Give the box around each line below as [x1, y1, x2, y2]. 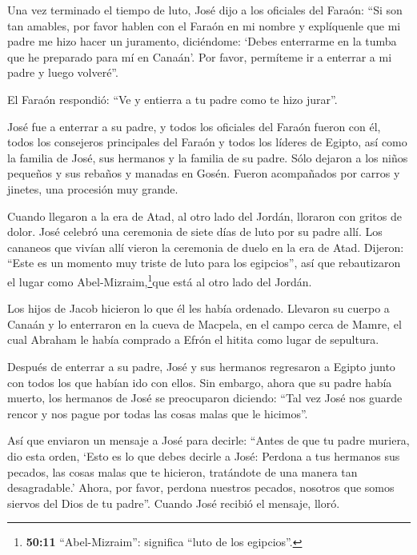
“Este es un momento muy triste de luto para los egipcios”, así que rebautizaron [7, 254, 401, 271]
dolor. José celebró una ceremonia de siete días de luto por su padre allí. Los [7, 223, 383, 240]
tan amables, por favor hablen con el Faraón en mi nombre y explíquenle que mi [7, 17, 401, 34]
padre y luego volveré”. [7, 64, 118, 81]
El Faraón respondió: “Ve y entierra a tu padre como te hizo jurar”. [7, 90, 338, 107]
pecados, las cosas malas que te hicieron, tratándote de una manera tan [7, 463, 358, 480]
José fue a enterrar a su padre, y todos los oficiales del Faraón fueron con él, [7, 118, 381, 134]
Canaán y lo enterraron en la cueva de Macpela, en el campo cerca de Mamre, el [7, 315, 402, 332]
